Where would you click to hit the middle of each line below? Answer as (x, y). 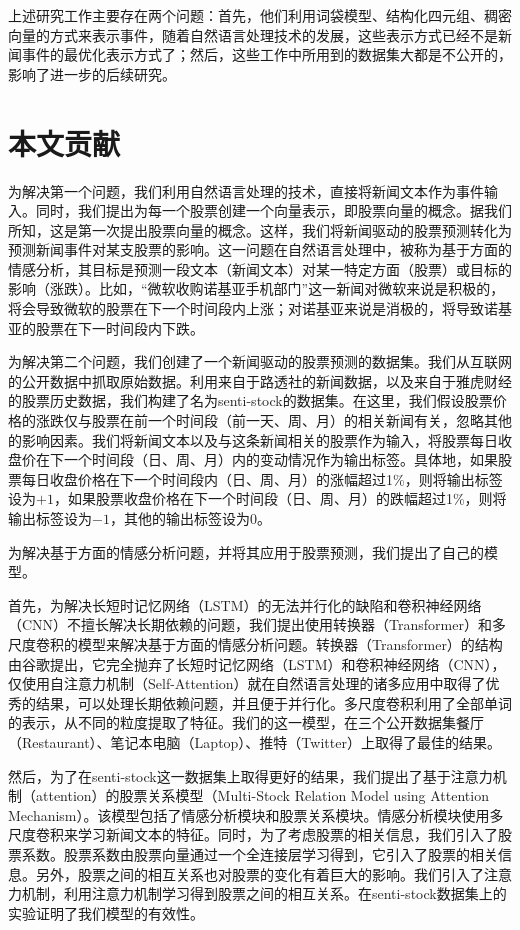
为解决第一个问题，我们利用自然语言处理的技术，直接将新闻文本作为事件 (246, 190)
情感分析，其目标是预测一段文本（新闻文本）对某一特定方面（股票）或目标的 (260, 268)
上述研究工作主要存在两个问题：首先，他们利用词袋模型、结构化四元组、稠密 (260, 15)
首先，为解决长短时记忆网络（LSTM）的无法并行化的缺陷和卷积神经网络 (245, 604)
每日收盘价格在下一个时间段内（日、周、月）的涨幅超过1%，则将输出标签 (262, 478)
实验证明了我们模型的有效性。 (106, 912)
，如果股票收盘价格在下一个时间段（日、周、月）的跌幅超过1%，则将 (280, 498)
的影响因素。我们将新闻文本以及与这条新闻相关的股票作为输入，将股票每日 (253, 439)
